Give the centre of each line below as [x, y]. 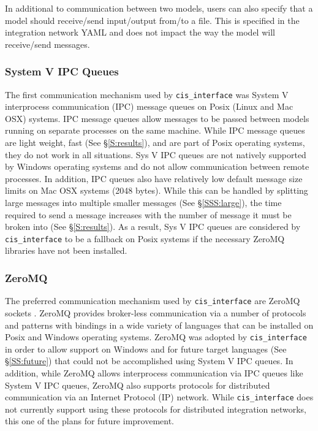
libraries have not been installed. [66, 250]
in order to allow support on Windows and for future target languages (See [146, 349]
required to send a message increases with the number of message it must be [148, 214]
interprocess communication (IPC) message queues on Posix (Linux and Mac [149, 106]
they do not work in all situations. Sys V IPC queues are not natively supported [156, 154]
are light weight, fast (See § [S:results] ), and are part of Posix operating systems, [155, 143]
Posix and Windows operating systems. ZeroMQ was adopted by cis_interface [156, 337]
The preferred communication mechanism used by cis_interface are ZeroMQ [153, 301]
